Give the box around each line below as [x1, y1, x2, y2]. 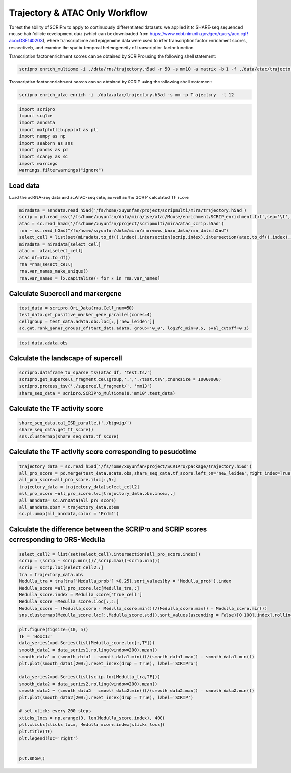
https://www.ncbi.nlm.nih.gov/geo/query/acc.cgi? [149, 31, 249, 36]
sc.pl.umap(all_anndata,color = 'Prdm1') [19, 511, 119, 517]
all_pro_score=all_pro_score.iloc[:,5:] [19, 477, 116, 483]
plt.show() [19, 756, 45, 761]
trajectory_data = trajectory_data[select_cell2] [19, 484, 140, 490]
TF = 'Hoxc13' [19, 634, 53, 639]
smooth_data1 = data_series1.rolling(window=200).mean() [19, 647, 158, 653]
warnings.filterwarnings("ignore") [19, 167, 104, 173]
